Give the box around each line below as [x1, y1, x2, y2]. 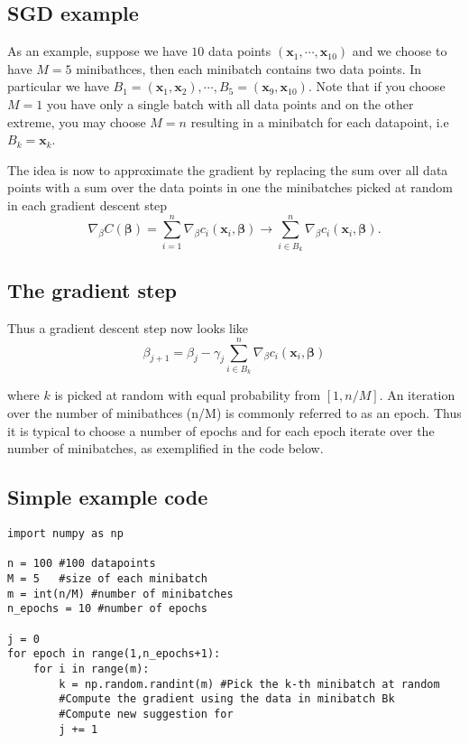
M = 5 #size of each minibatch [7, 571, 207, 585]
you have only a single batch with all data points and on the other [46, 94, 414, 113]
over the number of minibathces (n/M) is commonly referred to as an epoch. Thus [7, 404, 462, 422]
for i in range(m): [32, 662, 150, 675]
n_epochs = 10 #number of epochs [7, 602, 207, 616]
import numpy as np [7, 526, 124, 540]
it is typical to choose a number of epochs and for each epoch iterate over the [7, 421, 435, 440]
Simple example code [7, 483, 208, 511]
